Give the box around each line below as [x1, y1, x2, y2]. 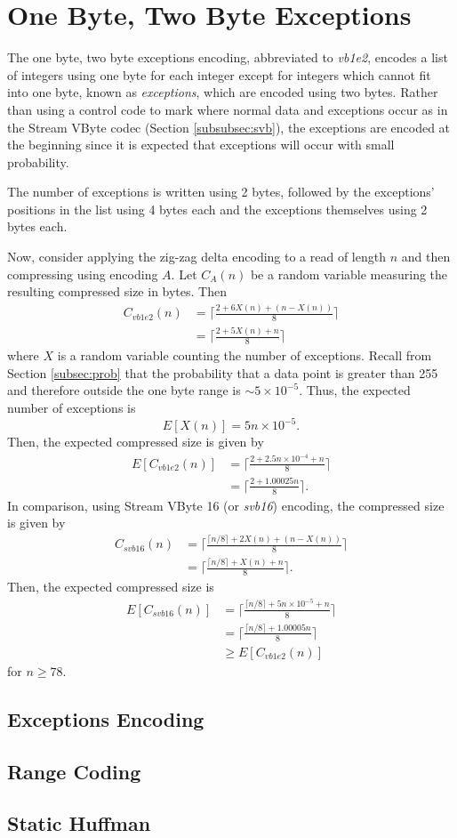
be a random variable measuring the [250, 264, 448, 283]
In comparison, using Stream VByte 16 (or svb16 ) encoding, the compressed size [7, 496, 445, 514]
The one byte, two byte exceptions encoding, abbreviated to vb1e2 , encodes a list [7, 48, 448, 67]
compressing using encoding [7, 264, 158, 283]
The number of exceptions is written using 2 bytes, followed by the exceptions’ [7, 182, 435, 201]
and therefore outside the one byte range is [7, 381, 241, 399]
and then [401, 247, 451, 266]
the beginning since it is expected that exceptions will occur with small [7, 135, 395, 154]
